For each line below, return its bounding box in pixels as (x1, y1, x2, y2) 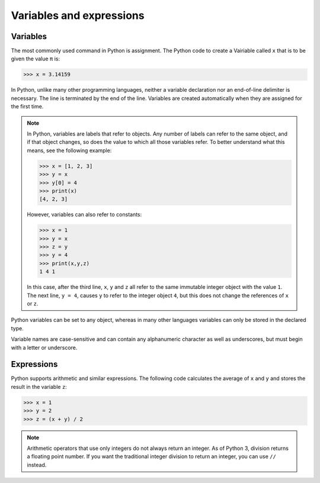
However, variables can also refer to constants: (27, 211, 142, 218)
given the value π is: (11, 55, 60, 62)
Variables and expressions (11, 9, 145, 22)
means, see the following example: (27, 147, 112, 154)
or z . (27, 300, 39, 307)
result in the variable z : (11, 383, 68, 390)
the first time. (11, 103, 44, 110)
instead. (27, 461, 47, 468)
